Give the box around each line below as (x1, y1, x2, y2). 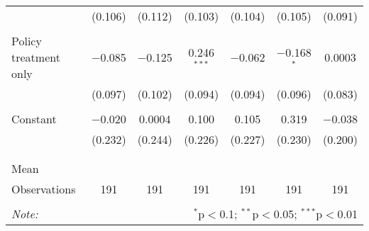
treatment (11, 49, 60, 65)
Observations (11, 181, 76, 197)
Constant (11, 111, 57, 127)
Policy (11, 33, 42, 49)
